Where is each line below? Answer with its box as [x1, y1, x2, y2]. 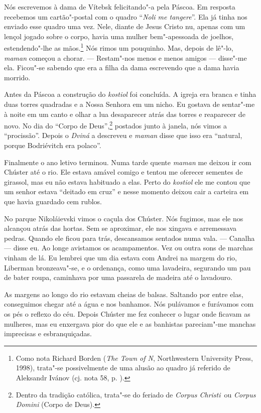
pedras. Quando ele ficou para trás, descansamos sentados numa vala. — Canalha [4, 232, 255, 243]
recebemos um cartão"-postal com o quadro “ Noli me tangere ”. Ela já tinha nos [4, 11, 247, 22]
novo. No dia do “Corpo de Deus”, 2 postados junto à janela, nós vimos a [4, 119, 227, 130]
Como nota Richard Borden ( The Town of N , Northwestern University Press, [16, 352, 253, 363]
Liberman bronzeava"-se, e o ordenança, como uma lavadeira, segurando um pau [4, 262, 251, 272]
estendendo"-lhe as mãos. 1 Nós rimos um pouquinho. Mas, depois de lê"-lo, [4, 41, 233, 53]
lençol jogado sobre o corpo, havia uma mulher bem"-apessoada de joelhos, [4, 31, 234, 41]
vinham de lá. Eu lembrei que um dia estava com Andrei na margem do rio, [4, 252, 237, 262]
